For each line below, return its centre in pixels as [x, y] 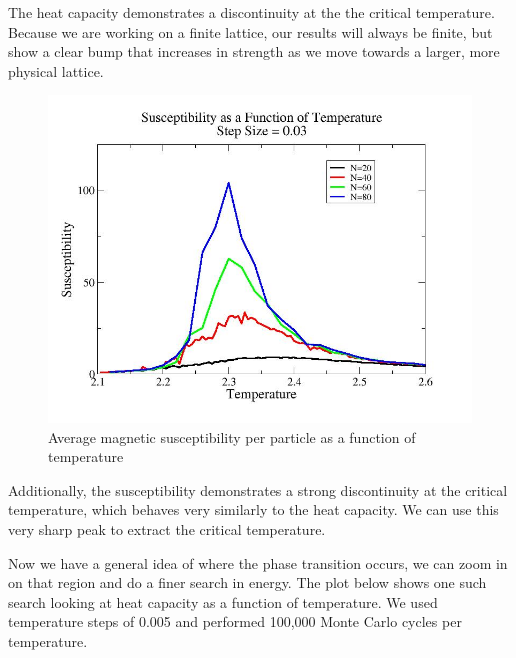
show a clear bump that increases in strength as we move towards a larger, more [254, 51]
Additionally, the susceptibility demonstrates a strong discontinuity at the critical [258, 489]
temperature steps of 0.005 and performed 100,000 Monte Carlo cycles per [235, 621]
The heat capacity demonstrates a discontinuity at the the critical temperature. [251, 12]
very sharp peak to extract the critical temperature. [167, 528]
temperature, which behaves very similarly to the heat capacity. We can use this [253, 509]
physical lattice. [56, 70]
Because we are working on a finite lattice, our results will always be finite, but [250, 31]
